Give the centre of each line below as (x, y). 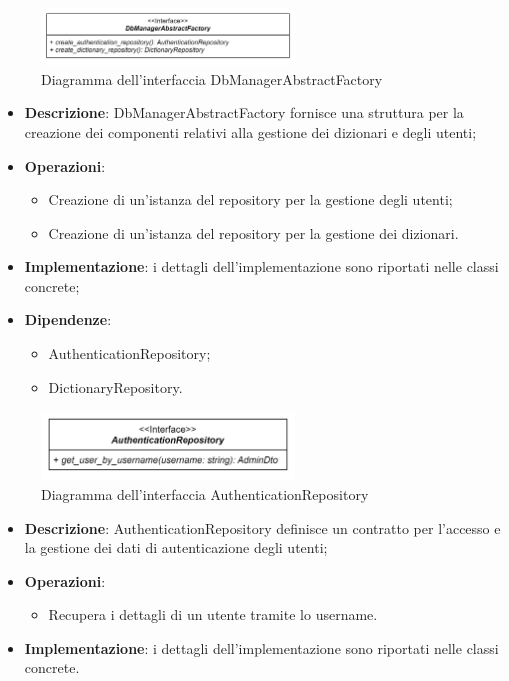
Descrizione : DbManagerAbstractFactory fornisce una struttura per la (244, 112)
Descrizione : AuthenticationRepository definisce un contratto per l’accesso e (262, 527)
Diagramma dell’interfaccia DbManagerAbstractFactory (212, 78)
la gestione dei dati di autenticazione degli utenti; (176, 547)
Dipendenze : (68, 319)
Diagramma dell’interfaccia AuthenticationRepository (205, 493)
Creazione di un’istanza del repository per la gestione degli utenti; (250, 199)
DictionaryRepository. (115, 386)
